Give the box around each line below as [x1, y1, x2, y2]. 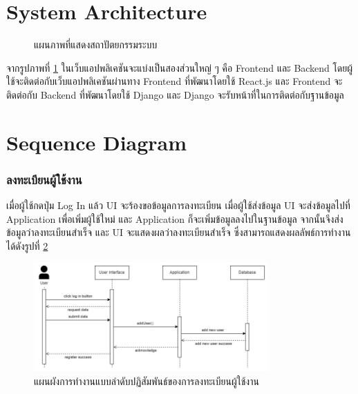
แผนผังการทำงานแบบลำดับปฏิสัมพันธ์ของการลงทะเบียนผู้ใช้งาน [34, 373, 259, 388]
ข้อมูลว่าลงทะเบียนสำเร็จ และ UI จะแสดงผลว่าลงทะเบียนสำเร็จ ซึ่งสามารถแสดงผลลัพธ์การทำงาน [6, 225, 351, 239]
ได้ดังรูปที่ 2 [6, 238, 48, 253]
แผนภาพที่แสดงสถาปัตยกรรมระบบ [34, 37, 158, 52]
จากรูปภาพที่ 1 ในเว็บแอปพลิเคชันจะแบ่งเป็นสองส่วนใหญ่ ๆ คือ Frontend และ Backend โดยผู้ [6, 60, 352, 75]
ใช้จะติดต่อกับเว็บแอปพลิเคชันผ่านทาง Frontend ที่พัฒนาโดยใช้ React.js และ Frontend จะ [6, 74, 343, 88]
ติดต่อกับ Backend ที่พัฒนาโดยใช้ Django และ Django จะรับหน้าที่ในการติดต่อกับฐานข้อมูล [6, 87, 344, 101]
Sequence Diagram [6, 128, 187, 156]
